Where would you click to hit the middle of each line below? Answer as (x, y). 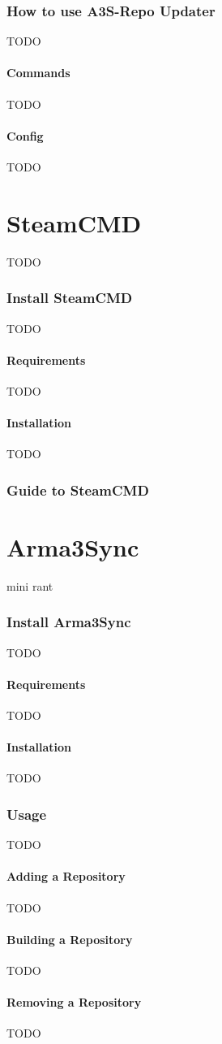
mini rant (30, 585)
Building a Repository (70, 939)
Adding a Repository (66, 876)
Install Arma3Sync (69, 622)
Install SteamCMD (70, 298)
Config (25, 135)
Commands (38, 73)
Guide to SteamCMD (78, 490)
